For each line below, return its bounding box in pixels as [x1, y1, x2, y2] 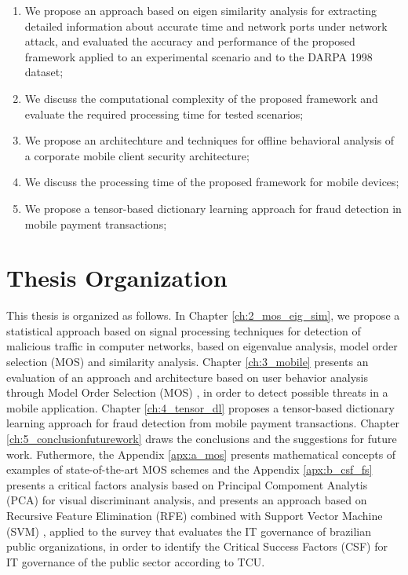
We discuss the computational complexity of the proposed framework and [24, 90, 378, 106]
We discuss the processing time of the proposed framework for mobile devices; [24, 174, 399, 190]
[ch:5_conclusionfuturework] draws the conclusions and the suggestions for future [6, 430, 397, 446]
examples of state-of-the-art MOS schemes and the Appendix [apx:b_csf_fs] [6, 461, 373, 478]
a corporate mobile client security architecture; [24, 147, 250, 163]
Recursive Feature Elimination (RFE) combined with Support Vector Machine [6, 507, 383, 523]
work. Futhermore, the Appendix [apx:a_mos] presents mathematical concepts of [6, 445, 396, 462]
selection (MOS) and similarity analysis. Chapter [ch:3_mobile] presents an [6, 353, 369, 370]
